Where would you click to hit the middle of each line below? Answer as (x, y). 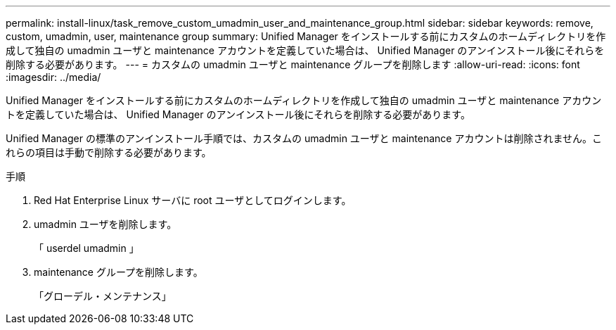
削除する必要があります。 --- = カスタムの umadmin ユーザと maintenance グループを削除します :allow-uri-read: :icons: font (293, 64)
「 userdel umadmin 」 (86, 248)
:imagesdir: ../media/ (53, 77)
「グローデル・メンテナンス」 (103, 296)
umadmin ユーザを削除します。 (105, 224)
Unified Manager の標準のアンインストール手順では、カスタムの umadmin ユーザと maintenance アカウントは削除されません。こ (304, 138)
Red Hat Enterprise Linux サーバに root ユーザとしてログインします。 (193, 200)
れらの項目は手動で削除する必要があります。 (109, 152)
